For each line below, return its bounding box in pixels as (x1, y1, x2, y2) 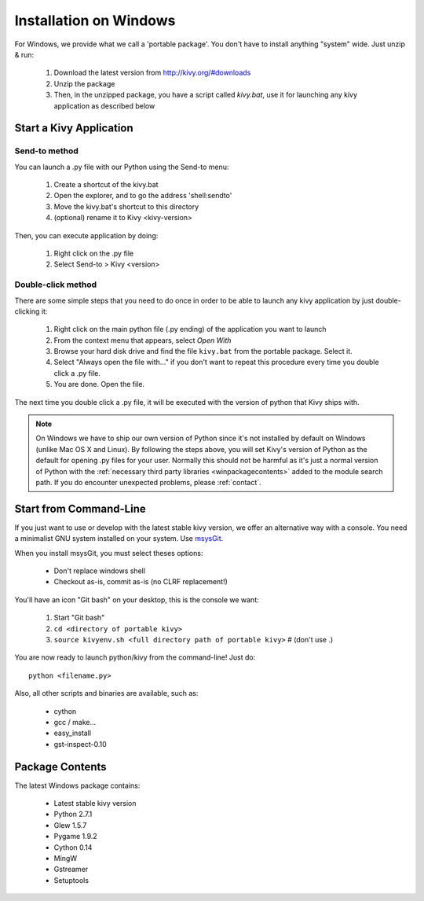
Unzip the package (53, 79, 115, 88)
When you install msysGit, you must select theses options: (14, 548, 203, 557)
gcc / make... (53, 717, 97, 726)
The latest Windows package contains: (14, 781, 141, 790)
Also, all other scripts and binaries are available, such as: (14, 689, 199, 698)
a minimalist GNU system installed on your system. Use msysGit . (14, 534, 224, 543)
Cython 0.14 (53, 842, 93, 852)
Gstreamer (53, 865, 89, 874)
